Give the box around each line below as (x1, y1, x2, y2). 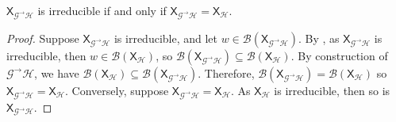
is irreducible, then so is (274, 82, 390, 98)
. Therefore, (198, 64, 255, 81)
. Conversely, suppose (65, 82, 169, 98)
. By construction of (290, 47, 388, 63)
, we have (34, 64, 79, 81)
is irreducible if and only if (37, 2, 167, 18)
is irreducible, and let (113, 29, 218, 46)
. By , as (298, 29, 340, 46)
